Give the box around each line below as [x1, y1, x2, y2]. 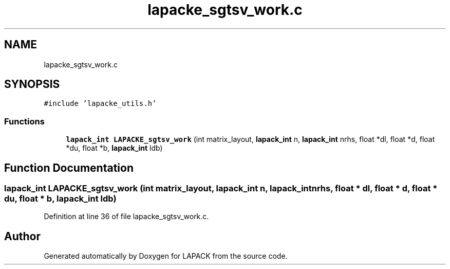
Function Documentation [4, 161, 134, 174]
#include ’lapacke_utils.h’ [44, 99, 157, 108]
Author [4, 229, 41, 243]
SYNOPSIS [4, 78, 60, 91]
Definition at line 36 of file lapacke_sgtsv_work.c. [44, 212, 209, 221]
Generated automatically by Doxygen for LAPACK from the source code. [44, 252, 288, 261]
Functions [4, 116, 45, 127]
